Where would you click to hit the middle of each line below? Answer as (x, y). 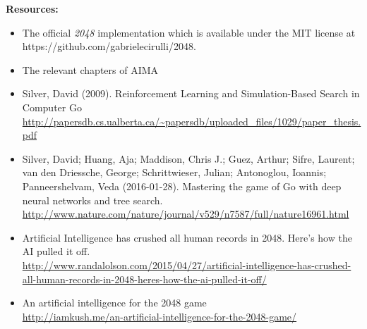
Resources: (32, 8)
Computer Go (52, 107)
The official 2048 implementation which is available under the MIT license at (189, 32)
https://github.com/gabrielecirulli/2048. (109, 46)
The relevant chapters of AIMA (90, 69)
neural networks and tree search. (92, 200)
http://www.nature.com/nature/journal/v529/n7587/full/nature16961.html (186, 214)
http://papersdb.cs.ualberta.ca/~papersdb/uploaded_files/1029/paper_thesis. (192, 121)
